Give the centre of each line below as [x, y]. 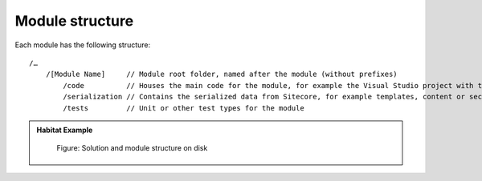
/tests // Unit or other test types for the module [184, 108]
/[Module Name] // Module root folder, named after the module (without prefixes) [221, 74]
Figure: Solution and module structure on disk [132, 148]
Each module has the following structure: [83, 45]
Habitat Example [65, 130]
